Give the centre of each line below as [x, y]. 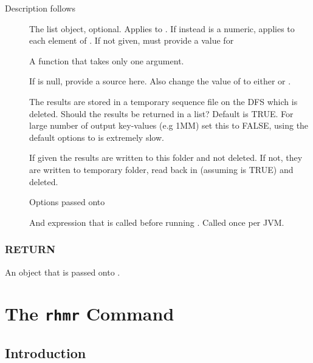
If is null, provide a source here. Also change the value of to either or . [160, 81]
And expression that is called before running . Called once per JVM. [157, 222]
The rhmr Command [90, 314]
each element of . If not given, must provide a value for [132, 40]
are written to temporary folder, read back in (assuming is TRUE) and [161, 169]
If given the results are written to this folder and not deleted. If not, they [166, 158]
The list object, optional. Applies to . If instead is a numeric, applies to [162, 28]
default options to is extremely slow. [97, 137]
